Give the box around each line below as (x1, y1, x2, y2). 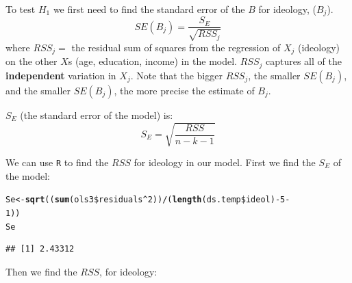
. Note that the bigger (130, 68, 223, 82)
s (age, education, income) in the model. (68, 54, 237, 68)
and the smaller (5, 83, 71, 97)
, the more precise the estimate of (114, 83, 255, 97)
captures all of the (265, 54, 342, 68)
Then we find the (5, 264, 77, 278)
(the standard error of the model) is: (20, 107, 173, 122)
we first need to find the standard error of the (53, 2, 245, 16)
